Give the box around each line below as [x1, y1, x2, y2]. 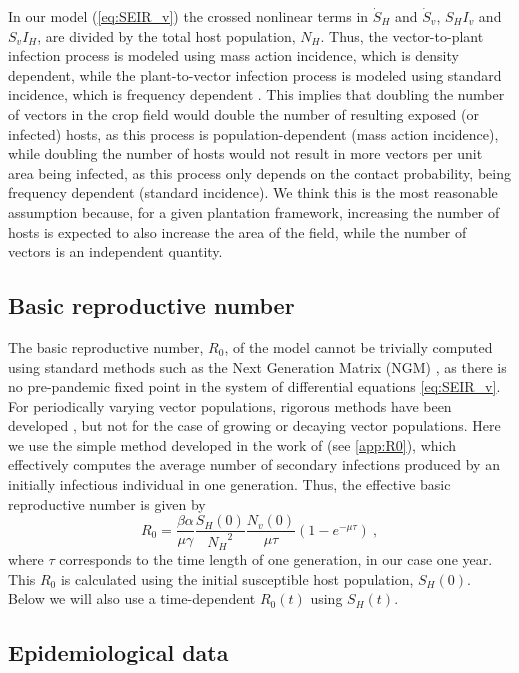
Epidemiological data [8, 637, 229, 668]
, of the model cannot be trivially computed [224, 336, 493, 357]
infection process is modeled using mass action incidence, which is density [8, 45, 459, 66]
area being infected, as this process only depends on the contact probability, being [8, 162, 511, 183]
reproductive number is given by [8, 493, 206, 514]
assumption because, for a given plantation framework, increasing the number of [8, 201, 500, 222]
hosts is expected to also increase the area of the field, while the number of [8, 221, 467, 242]
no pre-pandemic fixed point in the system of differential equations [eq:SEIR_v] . [8, 376, 501, 397]
